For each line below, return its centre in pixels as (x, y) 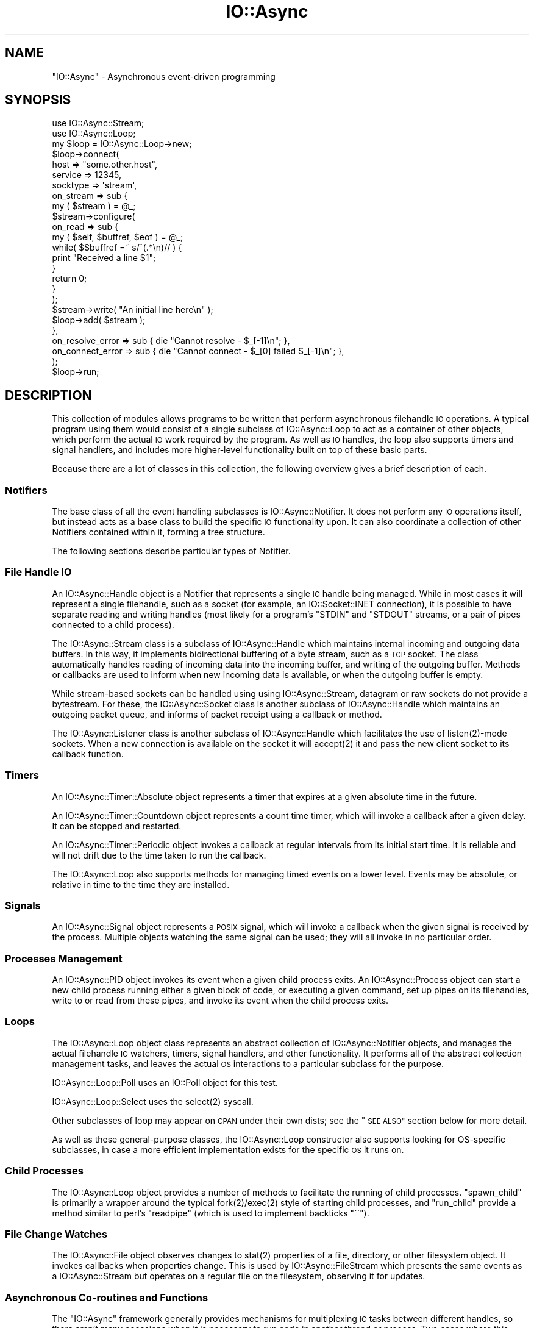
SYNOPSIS (38, 100)
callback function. (88, 754)
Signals (23, 905)
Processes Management (64, 958)
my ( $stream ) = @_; (94, 206)
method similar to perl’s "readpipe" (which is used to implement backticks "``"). (211, 1213)
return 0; (69, 279)
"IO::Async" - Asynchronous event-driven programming (164, 76)
